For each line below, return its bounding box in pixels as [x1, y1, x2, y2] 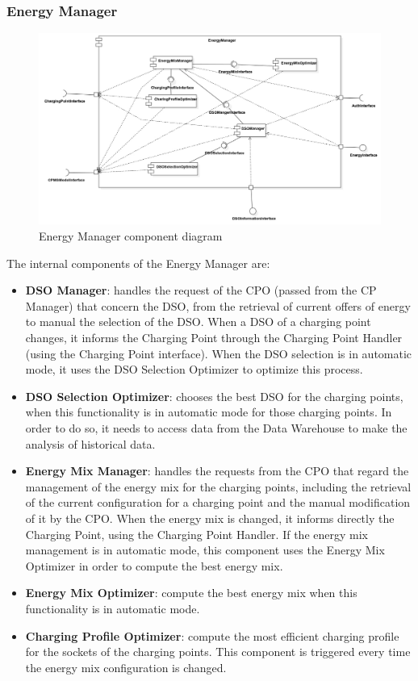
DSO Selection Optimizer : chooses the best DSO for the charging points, [25, 387, 403, 404]
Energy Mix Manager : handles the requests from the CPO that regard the [25, 462, 409, 479]
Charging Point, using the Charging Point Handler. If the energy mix [25, 525, 368, 542]
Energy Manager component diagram [39, 228, 223, 244]
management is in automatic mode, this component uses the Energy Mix [25, 541, 385, 558]
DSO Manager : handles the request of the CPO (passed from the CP [25, 282, 377, 299]
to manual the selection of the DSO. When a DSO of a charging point [25, 313, 371, 330]
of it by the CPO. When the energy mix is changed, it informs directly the [25, 509, 395, 526]
